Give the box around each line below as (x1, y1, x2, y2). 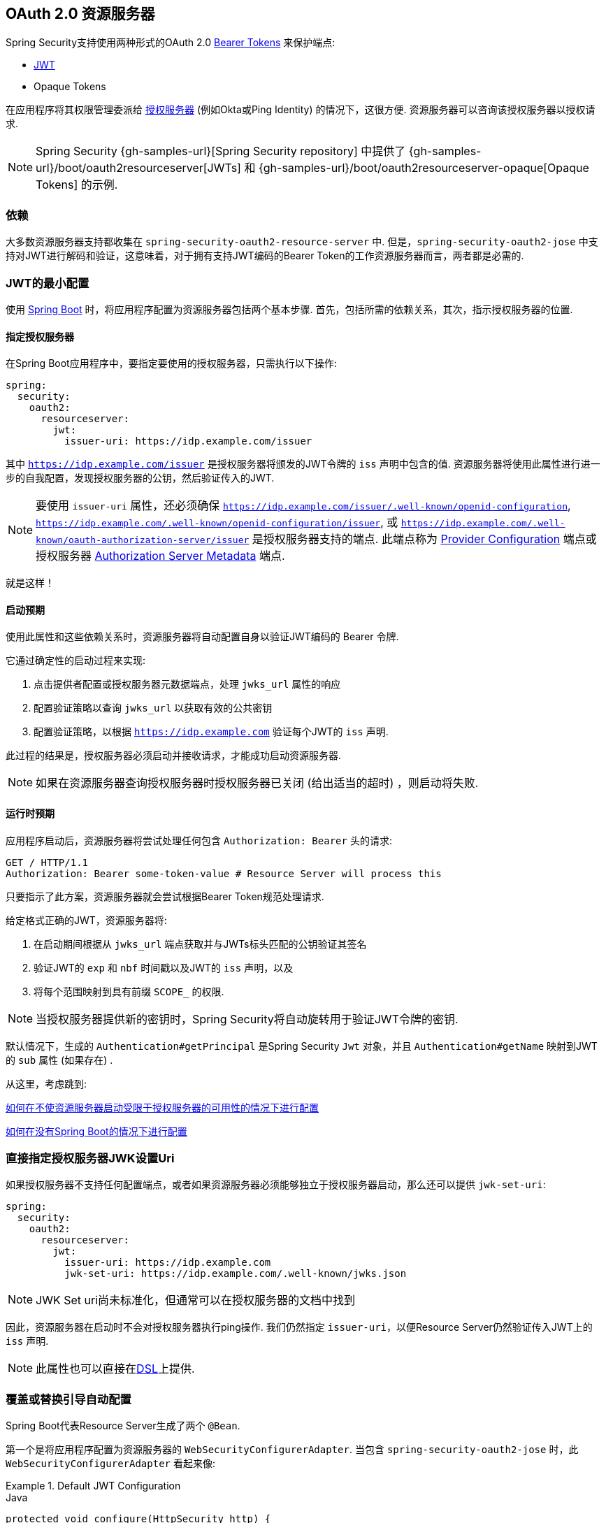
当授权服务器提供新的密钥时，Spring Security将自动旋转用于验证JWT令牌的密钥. (36, 1011, 459, 1026)
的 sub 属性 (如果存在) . (6, 1053, 113, 1066)
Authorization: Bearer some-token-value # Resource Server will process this (6, 867, 442, 879)
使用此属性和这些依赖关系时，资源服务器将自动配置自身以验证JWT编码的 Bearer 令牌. (6, 630, 399, 643)
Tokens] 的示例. (36, 178, 118, 192)
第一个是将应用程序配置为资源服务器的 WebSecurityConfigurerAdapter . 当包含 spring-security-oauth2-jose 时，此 (6, 1443, 579, 1456)
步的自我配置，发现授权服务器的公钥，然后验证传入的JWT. (6, 472, 275, 484)
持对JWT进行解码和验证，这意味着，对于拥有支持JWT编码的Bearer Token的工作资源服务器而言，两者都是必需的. (6, 250, 524, 262)
